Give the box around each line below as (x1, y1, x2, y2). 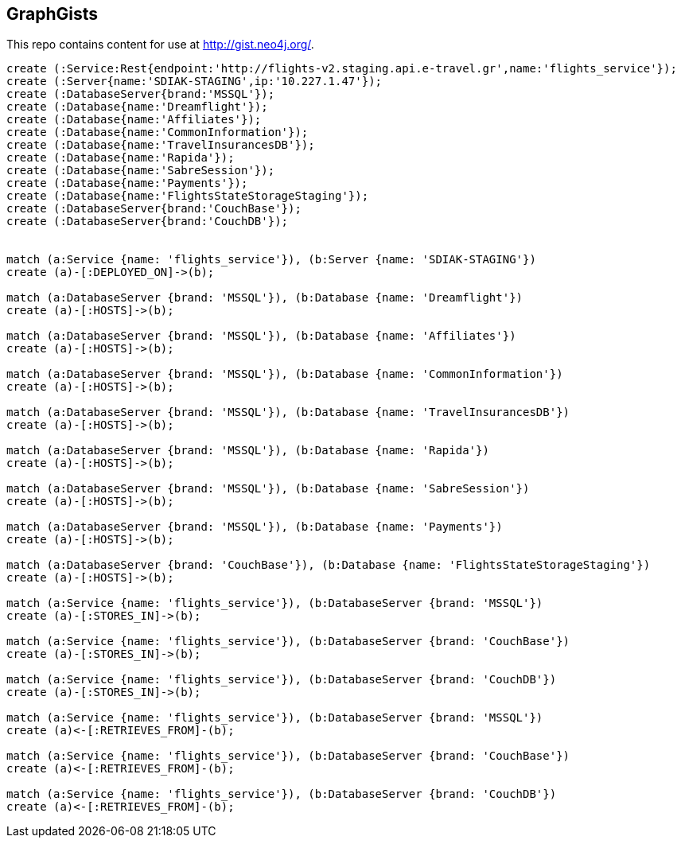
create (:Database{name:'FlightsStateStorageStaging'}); (6, 189, 369, 203)
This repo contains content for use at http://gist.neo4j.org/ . (6, 37, 314, 52)
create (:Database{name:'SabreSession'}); (6, 164, 275, 177)
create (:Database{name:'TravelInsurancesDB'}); (6, 138, 315, 152)
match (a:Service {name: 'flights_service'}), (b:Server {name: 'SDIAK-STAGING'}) (6, 253, 536, 266)
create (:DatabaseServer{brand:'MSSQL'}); (6, 88, 275, 101)
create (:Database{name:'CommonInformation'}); (6, 126, 309, 139)
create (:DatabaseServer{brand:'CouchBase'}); (6, 202, 302, 216)
